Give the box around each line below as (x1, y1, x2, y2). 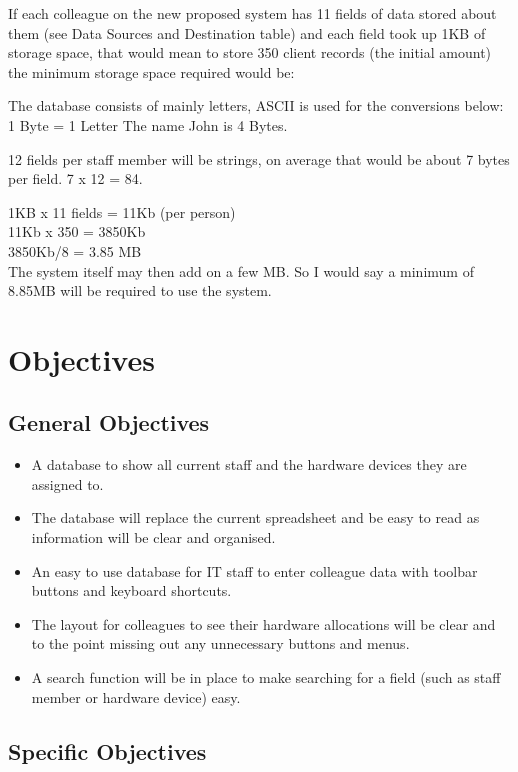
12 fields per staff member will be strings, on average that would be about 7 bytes (8, 148, 510, 169)
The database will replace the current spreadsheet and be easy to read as (31, 507, 480, 528)
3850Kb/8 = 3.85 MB (8, 240, 142, 261)
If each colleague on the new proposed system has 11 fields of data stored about (8, 3, 497, 23)
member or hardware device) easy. (31, 686, 241, 707)
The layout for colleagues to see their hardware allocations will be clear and (31, 613, 496, 634)
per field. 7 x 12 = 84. (8, 168, 143, 189)
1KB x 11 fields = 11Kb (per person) (8, 201, 236, 222)
